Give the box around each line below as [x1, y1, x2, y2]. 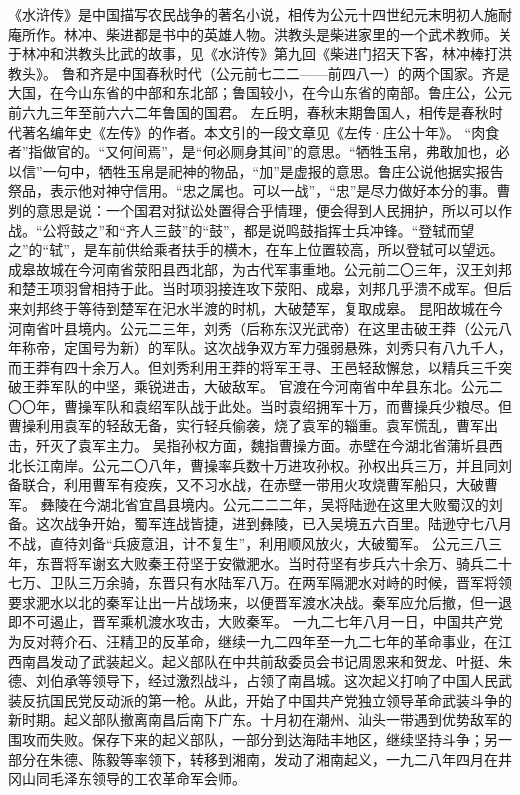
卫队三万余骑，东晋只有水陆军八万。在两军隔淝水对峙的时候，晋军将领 [49, 572, 512, 593]
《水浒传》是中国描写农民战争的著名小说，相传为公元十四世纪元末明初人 [8, 4, 484, 24]
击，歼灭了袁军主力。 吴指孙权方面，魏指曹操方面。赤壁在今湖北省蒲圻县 [8, 435, 489, 456]
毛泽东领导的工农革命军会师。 [49, 768, 246, 789]
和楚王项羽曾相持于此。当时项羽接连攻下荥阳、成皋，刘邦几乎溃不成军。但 [8, 278, 498, 299]
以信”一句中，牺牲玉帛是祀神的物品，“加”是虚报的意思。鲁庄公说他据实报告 [8, 160, 504, 181]
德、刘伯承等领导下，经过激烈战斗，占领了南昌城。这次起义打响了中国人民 [8, 670, 498, 691]
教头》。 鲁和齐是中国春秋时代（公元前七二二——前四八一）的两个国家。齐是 [8, 62, 510, 83]
